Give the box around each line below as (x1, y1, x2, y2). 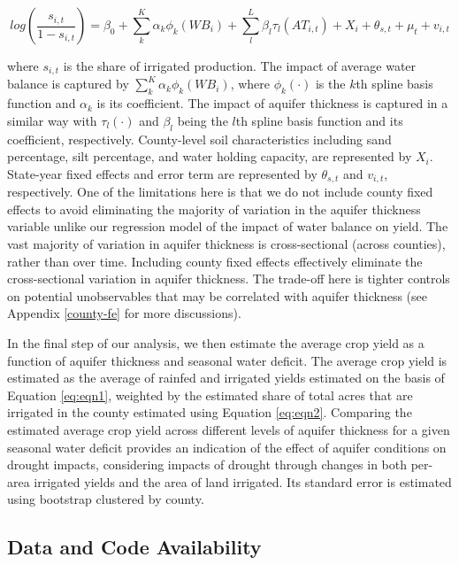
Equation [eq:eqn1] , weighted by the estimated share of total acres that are (7, 385, 413, 404)
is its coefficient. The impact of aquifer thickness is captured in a (96, 94, 448, 112)
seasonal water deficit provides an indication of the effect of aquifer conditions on (7, 437, 447, 456)
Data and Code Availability (7, 533, 262, 561)
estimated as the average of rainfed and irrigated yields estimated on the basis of (7, 368, 445, 387)
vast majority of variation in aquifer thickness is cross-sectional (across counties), (7, 235, 446, 253)
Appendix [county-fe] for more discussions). (7, 304, 241, 322)
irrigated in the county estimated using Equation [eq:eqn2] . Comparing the (7, 403, 412, 422)
